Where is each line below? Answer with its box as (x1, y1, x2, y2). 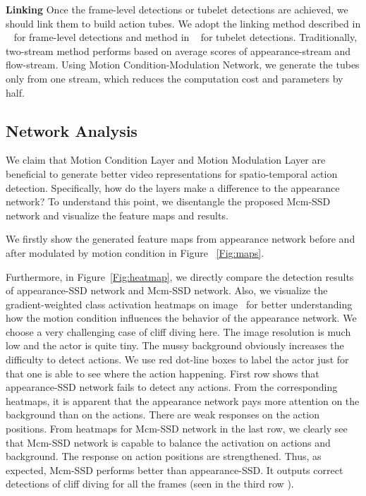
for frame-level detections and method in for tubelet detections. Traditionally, (13, 30, 358, 44)
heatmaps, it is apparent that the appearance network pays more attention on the (6, 393, 360, 408)
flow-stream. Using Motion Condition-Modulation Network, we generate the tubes (6, 57, 360, 72)
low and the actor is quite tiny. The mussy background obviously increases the (6, 338, 344, 353)
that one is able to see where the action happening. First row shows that (6, 365, 319, 380)
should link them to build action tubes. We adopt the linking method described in (6, 16, 361, 30)
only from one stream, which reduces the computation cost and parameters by (6, 71, 343, 85)
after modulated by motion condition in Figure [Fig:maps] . (6, 245, 264, 260)
